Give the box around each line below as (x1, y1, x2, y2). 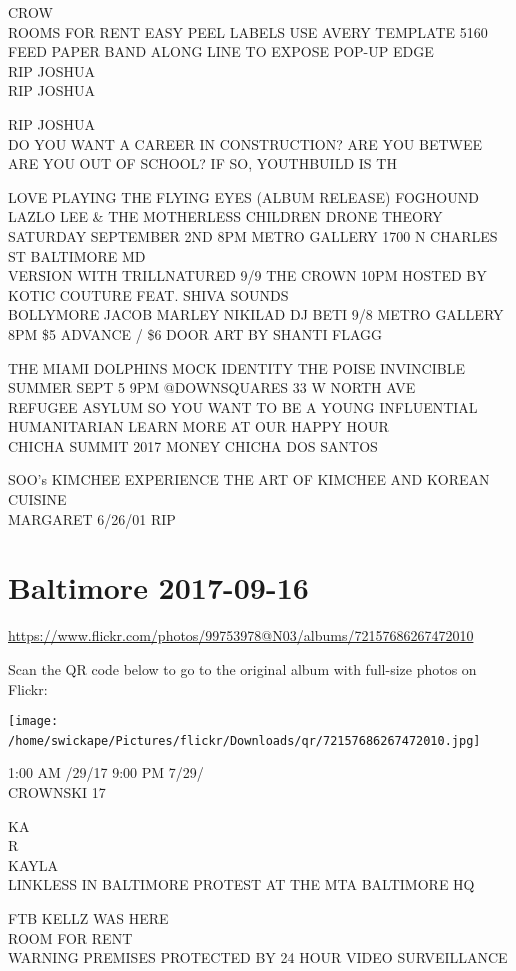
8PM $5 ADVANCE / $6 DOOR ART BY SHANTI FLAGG (8, 323, 383, 344)
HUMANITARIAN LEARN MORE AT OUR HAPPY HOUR (8, 416, 389, 437)
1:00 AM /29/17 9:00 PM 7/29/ (8, 762, 204, 783)
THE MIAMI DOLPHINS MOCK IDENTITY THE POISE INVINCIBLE (8, 357, 465, 378)
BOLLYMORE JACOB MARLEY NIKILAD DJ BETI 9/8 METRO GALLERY (8, 304, 504, 325)
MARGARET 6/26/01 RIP (8, 508, 176, 529)
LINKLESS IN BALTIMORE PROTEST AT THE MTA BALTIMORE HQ (8, 874, 475, 895)
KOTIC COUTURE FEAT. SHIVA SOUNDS (8, 284, 289, 305)
